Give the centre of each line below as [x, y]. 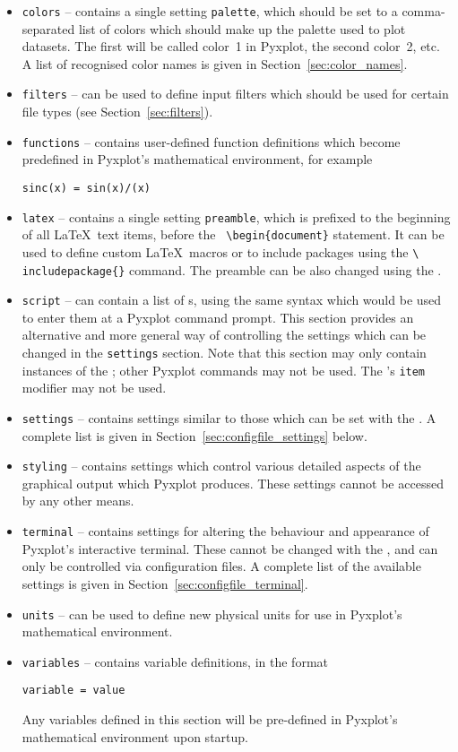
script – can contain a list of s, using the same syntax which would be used [232, 300]
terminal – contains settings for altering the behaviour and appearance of [225, 531]
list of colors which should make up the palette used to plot [242, 28]
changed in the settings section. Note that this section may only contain [224, 353]
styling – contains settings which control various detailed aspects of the [221, 466]
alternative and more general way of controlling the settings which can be [224, 335]
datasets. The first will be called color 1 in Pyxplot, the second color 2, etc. [231, 46]
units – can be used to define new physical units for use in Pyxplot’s [212, 614]
